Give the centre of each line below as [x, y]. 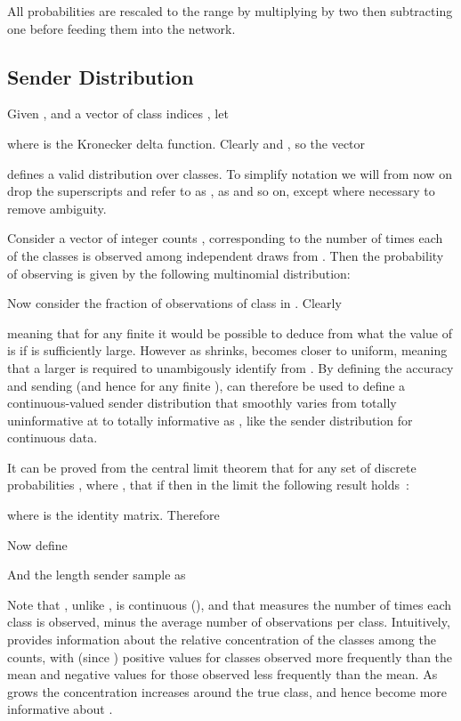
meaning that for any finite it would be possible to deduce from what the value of [230, 332]
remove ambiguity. [57, 208]
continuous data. [53, 437]
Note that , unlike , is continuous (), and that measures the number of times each [229, 604]
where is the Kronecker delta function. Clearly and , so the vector [186, 143]
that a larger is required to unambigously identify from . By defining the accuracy [230, 367]
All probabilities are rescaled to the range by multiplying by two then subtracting [230, 11]
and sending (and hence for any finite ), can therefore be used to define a [206, 385]
